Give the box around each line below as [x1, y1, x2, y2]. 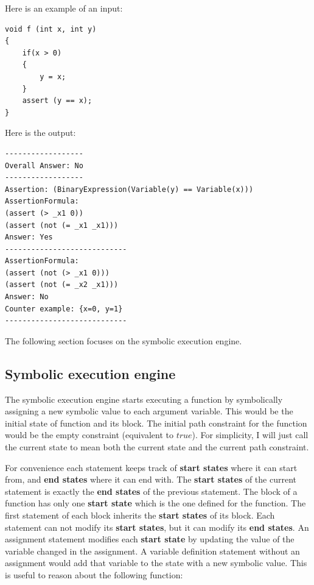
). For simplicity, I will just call [192, 428, 309, 441]
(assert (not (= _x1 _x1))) [5, 221, 119, 230]
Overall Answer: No [5, 161, 83, 170]
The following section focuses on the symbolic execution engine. [5, 334, 242, 347]
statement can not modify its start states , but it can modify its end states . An [5, 520, 309, 533]
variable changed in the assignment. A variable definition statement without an [5, 544, 300, 557]
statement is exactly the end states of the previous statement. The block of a [5, 484, 298, 497]
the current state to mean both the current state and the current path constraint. [5, 441, 309, 453]
